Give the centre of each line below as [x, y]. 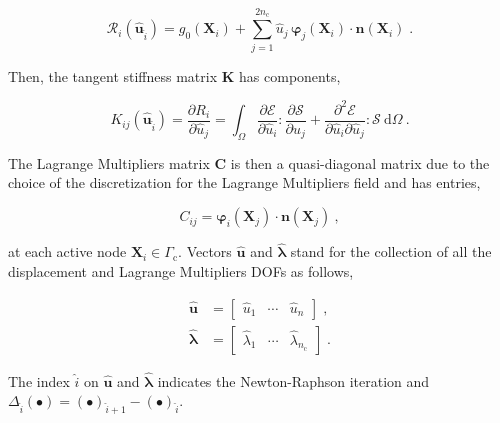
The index [39, 380]
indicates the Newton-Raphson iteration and [293, 380]
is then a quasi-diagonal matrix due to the [360, 162]
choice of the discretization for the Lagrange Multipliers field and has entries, [244, 182]
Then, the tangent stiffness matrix [113, 75]
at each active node [67, 251]
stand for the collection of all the [391, 251]
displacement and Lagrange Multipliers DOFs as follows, [181, 270]
